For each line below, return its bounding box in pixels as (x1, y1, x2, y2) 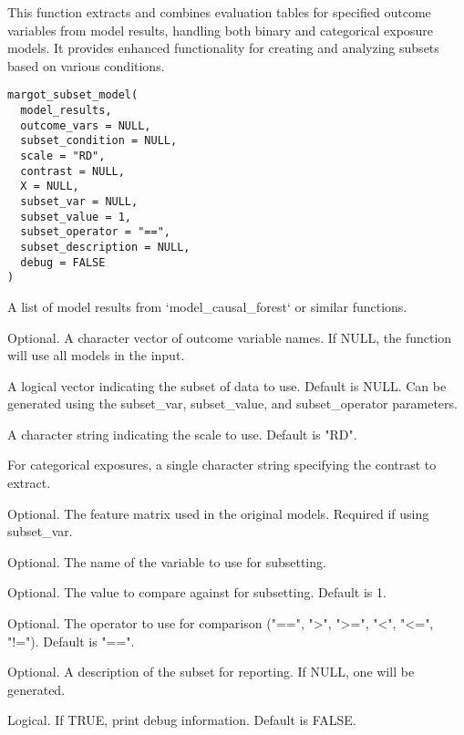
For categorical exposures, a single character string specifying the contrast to (7, 455, 437, 474)
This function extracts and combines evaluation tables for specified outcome (7, 3, 431, 21)
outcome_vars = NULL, (20, 119, 151, 132)
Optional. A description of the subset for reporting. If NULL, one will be (7, 662, 415, 681)
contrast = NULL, (20, 164, 125, 178)
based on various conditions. (7, 56, 165, 75)
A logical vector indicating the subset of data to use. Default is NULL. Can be (7, 376, 447, 395)
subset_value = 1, (20, 210, 132, 223)
